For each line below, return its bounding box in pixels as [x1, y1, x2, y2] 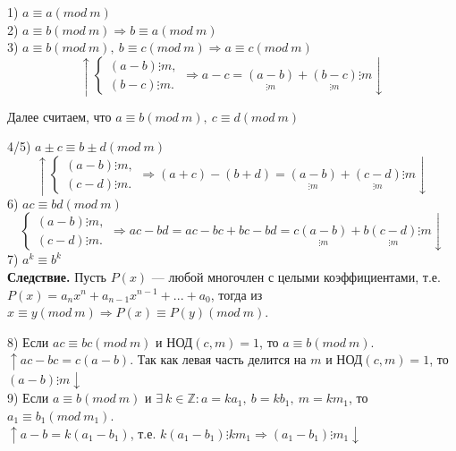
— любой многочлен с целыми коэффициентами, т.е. [151, 267, 441, 285]
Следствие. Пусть [7, 267, 106, 285]
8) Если [7, 332, 49, 351]
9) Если [7, 388, 49, 407]
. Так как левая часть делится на [130, 350, 307, 369]
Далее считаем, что [7, 106, 112, 125]
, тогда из [210, 285, 263, 303]
